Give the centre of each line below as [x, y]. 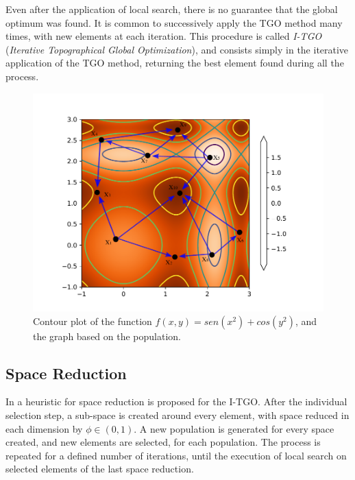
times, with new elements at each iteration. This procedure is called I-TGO [164, 36]
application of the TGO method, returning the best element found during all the [175, 63]
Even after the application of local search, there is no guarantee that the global [172, 9]
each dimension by [44, 428]
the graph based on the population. [107, 336]
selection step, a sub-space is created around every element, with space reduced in [177, 415]
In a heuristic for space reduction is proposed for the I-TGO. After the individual [176, 401]
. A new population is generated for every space [234, 428]
